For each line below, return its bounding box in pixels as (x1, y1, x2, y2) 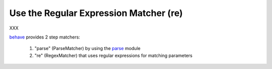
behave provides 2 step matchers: (9, 34, 81, 40)
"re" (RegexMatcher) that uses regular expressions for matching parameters (34, 52, 192, 58)
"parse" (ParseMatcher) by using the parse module (34, 45, 141, 51)
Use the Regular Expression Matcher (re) (9, 7, 183, 18)
